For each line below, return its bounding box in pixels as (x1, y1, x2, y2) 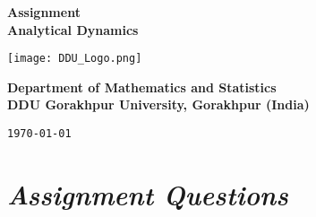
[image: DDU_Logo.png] (7, 52, 142, 65)
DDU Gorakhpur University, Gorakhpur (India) (7, 95, 310, 114)
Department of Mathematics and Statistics (7, 77, 277, 96)
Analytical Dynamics (7, 20, 139, 39)
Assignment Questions (7, 175, 288, 213)
